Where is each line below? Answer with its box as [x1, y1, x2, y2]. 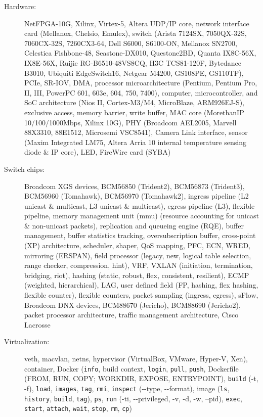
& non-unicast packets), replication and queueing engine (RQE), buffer [24, 220, 244, 230]
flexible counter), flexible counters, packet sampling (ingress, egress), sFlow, [24, 290, 258, 300]
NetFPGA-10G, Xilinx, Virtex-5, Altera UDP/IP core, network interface [24, 18, 249, 28]
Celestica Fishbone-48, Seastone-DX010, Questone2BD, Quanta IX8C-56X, [24, 48, 256, 58]
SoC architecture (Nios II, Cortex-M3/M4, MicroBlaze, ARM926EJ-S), [24, 97, 245, 108]
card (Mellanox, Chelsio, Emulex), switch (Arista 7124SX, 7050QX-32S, [24, 28, 247, 38]
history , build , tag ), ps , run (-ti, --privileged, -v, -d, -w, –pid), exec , [24, 393, 242, 403]
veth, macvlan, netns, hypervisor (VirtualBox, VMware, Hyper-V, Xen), [24, 353, 248, 363]
